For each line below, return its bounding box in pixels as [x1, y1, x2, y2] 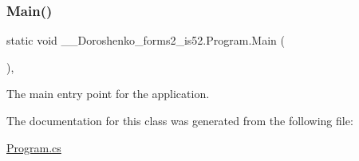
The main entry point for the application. [6, 85, 210, 102]
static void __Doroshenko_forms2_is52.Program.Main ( [6, 32, 285, 49]
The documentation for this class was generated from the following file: [6, 112, 353, 128]
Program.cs [6, 139, 61, 155]
